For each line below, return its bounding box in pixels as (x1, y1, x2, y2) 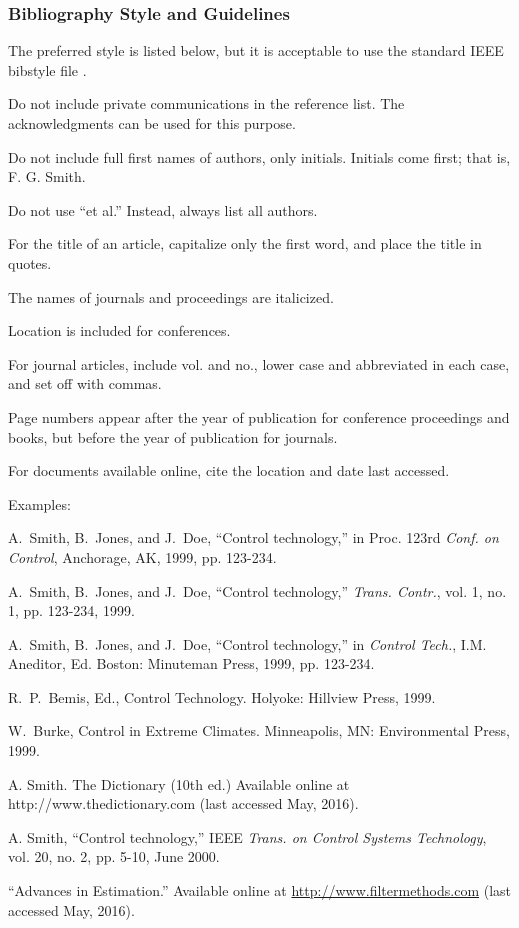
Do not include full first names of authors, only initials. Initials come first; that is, (8, 146, 511, 167)
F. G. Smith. (8, 166, 86, 187)
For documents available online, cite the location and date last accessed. (8, 460, 450, 481)
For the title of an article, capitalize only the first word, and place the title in (8, 233, 482, 254)
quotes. (8, 252, 52, 273)
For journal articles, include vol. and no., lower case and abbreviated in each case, (8, 353, 510, 374)
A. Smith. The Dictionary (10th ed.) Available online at (8, 773, 350, 794)
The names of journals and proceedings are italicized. (8, 286, 334, 307)
